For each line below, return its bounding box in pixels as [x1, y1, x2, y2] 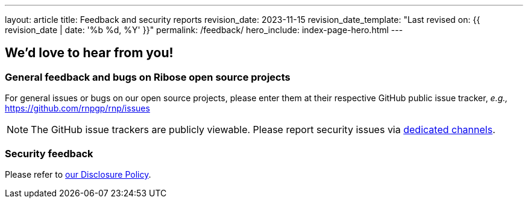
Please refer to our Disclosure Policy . [5, 169, 151, 180]
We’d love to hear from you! [5, 45, 174, 61]
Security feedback [5, 147, 93, 160]
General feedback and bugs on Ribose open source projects [5, 70, 291, 83]
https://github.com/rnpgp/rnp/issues [5, 103, 150, 114]
